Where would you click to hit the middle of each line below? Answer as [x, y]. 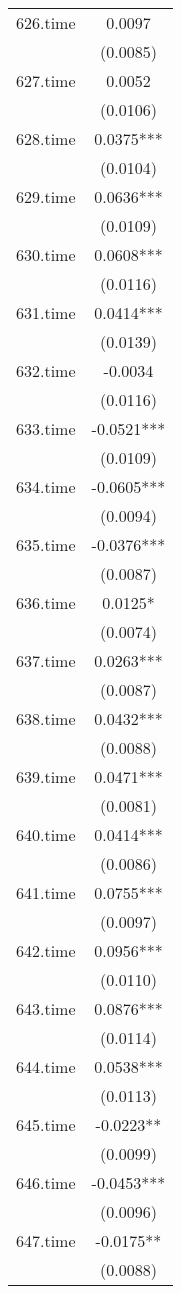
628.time [46, 138]
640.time [46, 834]
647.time [46, 1240]
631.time [46, 312]
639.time [46, 776]
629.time [46, 196]
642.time [46, 950]
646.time [46, 1182]
